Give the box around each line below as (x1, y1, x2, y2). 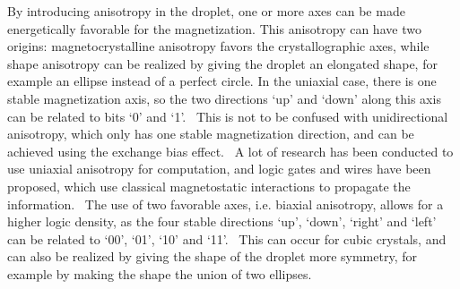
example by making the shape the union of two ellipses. (7, 264, 312, 283)
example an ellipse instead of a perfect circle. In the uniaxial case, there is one (7, 72, 437, 90)
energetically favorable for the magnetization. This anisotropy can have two (7, 19, 421, 38)
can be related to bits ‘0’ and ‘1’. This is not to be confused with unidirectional (7, 106, 448, 125)
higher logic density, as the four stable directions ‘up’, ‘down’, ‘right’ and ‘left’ (7, 212, 437, 231)
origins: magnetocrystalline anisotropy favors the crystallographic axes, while (7, 37, 430, 55)
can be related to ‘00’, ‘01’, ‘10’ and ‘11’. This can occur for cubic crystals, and (7, 229, 447, 248)
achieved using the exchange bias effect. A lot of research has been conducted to (7, 141, 454, 160)
